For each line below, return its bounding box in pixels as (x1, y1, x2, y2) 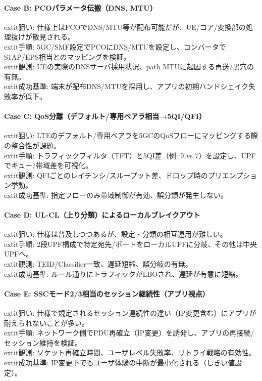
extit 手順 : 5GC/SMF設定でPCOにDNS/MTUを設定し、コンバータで (4, 41, 226, 52)
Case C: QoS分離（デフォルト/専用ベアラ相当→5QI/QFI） (4, 111, 206, 121)
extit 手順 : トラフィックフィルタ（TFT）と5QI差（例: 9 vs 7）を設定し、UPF (4, 150, 256, 160)
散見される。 (32, 31, 75, 42)
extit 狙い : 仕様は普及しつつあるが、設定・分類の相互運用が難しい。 (4, 229, 227, 239)
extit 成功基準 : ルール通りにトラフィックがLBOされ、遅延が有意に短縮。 (4, 268, 243, 279)
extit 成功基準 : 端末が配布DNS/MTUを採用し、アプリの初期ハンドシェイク (4, 81, 249, 92)
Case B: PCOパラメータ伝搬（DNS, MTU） (4, 2, 157, 13)
